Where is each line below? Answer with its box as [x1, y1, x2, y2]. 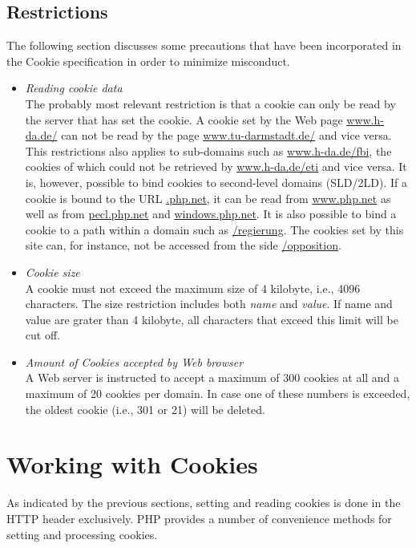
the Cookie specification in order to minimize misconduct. [6, 52, 290, 69]
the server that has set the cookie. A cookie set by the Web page [25, 111, 343, 128]
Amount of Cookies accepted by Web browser [25, 353, 244, 370]
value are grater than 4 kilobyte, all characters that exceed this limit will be [25, 311, 398, 327]
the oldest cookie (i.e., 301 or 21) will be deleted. [25, 400, 265, 417]
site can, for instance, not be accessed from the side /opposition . [25, 237, 341, 254]
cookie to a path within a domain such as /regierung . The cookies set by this [25, 221, 404, 237]
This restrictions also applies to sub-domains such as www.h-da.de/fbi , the [25, 142, 392, 159]
